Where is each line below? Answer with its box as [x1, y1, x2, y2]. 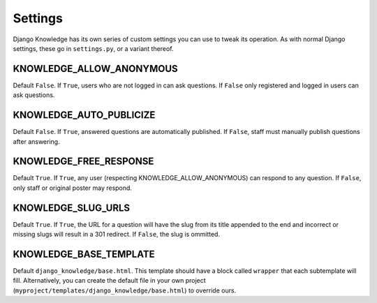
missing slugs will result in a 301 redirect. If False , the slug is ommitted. [13, 230, 220, 239]
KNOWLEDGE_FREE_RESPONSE [13, 156, 154, 168]
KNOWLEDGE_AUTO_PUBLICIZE [13, 109, 156, 121]
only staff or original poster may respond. [13, 184, 133, 192]
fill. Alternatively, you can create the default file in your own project [13, 276, 206, 285]
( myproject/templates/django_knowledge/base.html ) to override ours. [13, 286, 237, 295]
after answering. [13, 137, 60, 146]
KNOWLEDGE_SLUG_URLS [13, 202, 131, 214]
